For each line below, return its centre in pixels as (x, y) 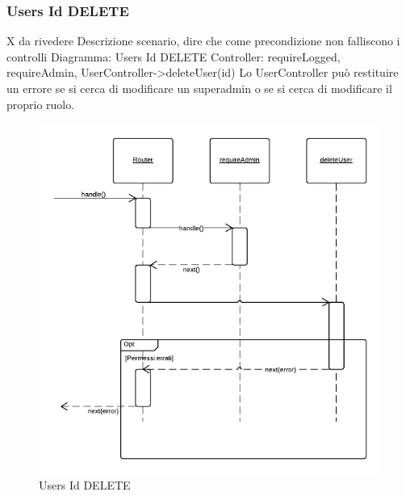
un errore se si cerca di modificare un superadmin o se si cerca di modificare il (199, 88)
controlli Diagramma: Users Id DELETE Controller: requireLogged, (174, 56)
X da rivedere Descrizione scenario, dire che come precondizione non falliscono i (203, 41)
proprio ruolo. (41, 104)
